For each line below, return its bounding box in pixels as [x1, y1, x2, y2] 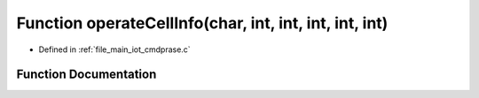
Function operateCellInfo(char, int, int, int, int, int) [16, 13, 389, 33]
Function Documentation [16, 67, 157, 82]
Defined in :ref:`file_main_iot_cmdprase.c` [38, 44, 191, 55]
